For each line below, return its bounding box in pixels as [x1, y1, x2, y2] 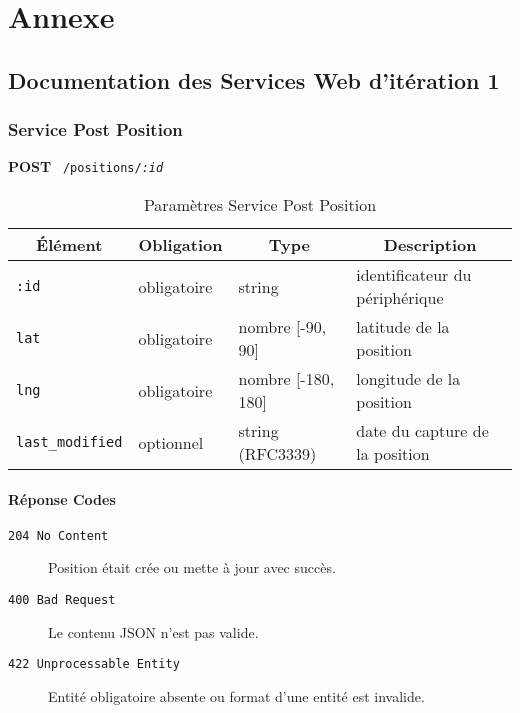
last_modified [16, 434, 123, 451]
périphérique [356, 286, 444, 310]
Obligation [138, 233, 223, 257]
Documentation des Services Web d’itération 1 [8, 64, 500, 95]
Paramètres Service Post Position [143, 193, 377, 217]
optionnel [138, 430, 204, 454]
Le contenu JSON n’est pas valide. [48, 621, 259, 642]
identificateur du [356, 263, 472, 287]
